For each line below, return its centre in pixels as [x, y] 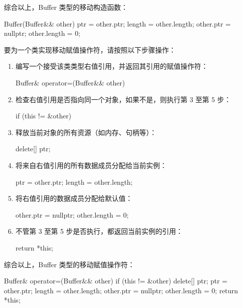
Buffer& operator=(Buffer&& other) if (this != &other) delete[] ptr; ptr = [116, 281]
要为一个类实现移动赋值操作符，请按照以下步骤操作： [90, 49]
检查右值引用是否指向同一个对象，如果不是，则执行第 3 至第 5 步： [123, 99]
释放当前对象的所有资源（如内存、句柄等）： [86, 132]
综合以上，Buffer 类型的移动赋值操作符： [69, 264]
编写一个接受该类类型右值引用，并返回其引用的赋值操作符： [112, 66]
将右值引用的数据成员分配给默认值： [74, 198]
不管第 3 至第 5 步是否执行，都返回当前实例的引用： [99, 231]
